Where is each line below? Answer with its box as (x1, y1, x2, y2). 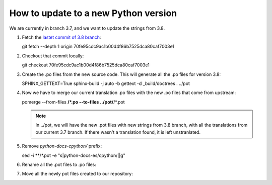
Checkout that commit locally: (22, 53, 84, 59)
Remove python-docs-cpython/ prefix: (22, 143, 102, 149)
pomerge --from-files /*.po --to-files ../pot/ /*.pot (22, 99, 125, 105)
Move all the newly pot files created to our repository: (22, 171, 133, 177)
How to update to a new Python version (9, 8, 177, 19)
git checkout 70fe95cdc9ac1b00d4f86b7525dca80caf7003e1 (22, 62, 150, 68)
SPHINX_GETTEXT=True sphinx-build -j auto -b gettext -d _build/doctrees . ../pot (22, 80, 190, 86)
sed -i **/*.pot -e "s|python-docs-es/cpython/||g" (22, 152, 125, 158)
